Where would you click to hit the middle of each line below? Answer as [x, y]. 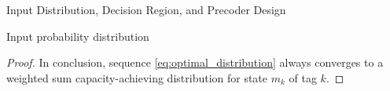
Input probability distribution [78, 36]
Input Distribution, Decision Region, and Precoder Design [146, 9]
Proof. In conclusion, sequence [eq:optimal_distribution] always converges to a [195, 62]
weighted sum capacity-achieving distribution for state [137, 77]
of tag [303, 77]
